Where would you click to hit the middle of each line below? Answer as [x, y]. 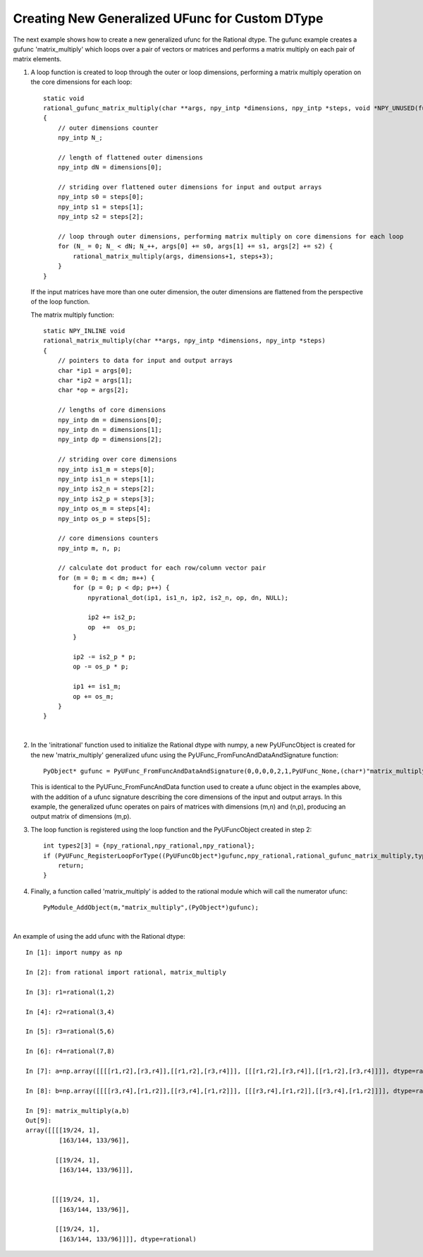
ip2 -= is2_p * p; [105, 657]
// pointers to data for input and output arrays [145, 361]
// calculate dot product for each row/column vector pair [162, 568]
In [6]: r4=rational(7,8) [70, 1051]
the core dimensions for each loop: [81, 82]
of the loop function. [60, 302]
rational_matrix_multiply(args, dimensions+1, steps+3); [173, 256]
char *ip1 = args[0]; [95, 370]
